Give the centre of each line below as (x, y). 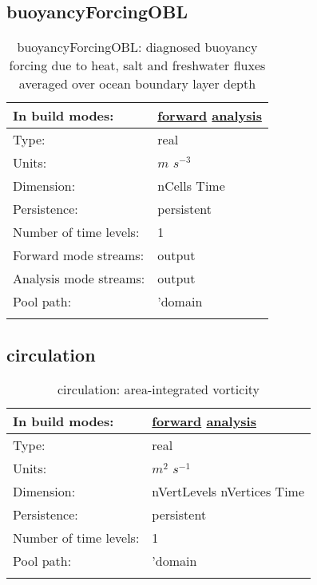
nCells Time (191, 186)
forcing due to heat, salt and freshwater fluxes (137, 65)
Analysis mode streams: (79, 279)
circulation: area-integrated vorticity (158, 389)
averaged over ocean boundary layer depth (137, 84)
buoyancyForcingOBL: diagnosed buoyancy (137, 47)
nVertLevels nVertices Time (228, 492)
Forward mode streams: (79, 255)
